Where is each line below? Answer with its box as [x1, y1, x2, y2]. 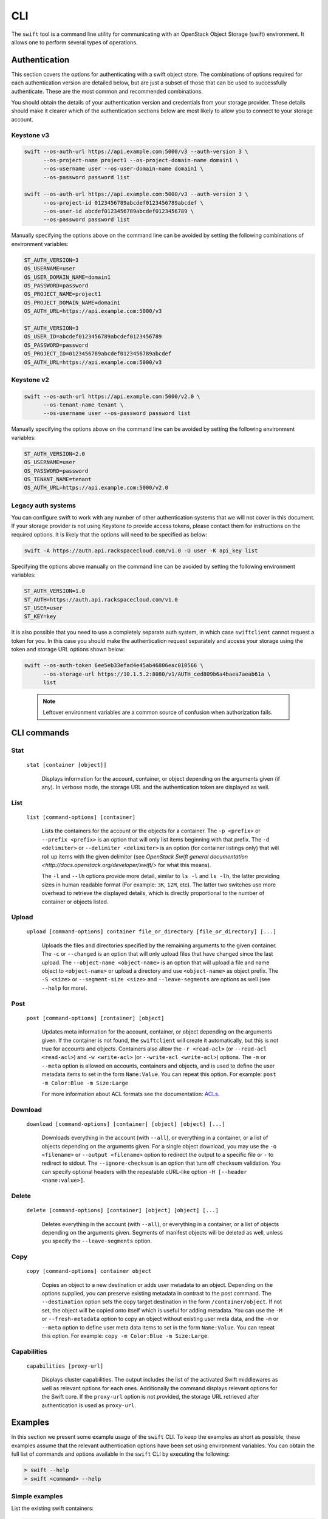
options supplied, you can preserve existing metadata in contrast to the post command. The [41, 1290, 272, 1297]
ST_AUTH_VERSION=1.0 [24, 588, 85, 595]
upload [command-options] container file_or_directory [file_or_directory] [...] [26, 928, 276, 935]
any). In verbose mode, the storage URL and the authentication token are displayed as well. [41, 784, 270, 791]
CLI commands [11, 728, 70, 738]
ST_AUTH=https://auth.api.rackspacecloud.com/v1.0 [24, 596, 179, 603]
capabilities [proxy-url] [26, 1362, 104, 1370]
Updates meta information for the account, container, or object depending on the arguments [41, 1028, 273, 1035]
